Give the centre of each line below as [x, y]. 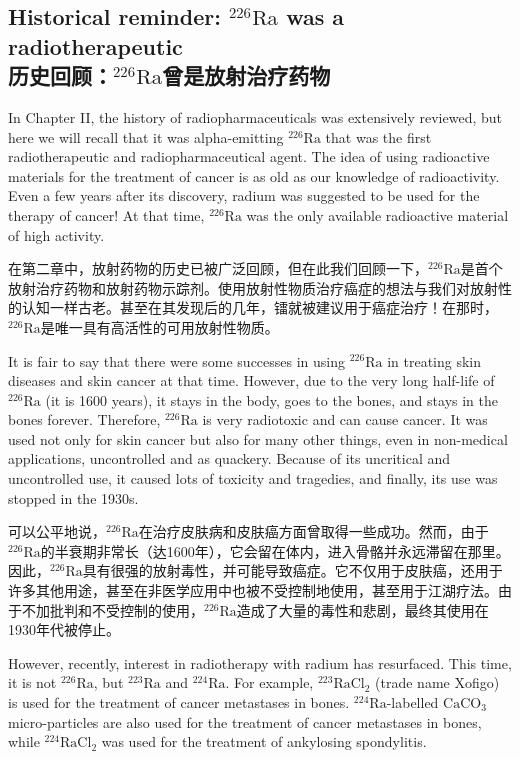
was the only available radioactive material [377, 214]
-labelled [412, 702]
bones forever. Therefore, [84, 419]
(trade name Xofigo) [437, 682]
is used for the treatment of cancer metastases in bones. [179, 702]
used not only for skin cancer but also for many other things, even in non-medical [258, 438]
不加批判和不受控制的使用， [112, 609]
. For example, [269, 682]
